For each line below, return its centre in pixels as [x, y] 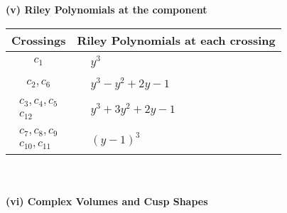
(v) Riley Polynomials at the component [107, 9]
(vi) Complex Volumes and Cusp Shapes [107, 201]
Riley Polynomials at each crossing [176, 40]
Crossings [39, 40]
